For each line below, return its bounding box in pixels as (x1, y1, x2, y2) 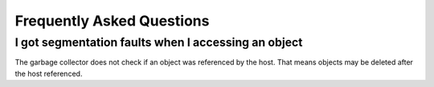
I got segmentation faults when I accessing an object (14, 35, 303, 49)
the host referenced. (14, 69, 83, 78)
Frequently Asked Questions (14, 12, 210, 30)
